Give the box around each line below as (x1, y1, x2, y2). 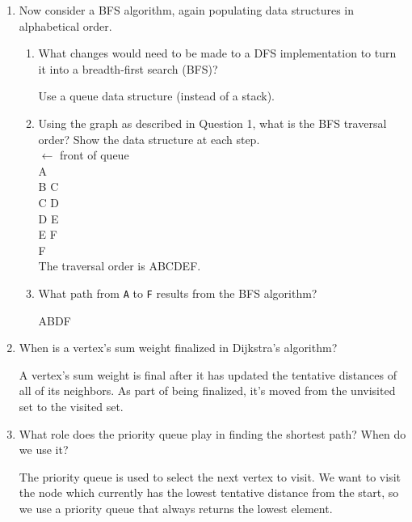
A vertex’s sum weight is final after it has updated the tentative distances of (19, 366, 397, 383)
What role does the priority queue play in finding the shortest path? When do (19, 425, 406, 442)
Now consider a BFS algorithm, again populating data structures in (19, 2, 354, 18)
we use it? (19, 441, 69, 458)
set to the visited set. (19, 397, 124, 414)
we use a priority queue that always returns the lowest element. (19, 499, 333, 516)
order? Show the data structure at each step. (38, 130, 260, 147)
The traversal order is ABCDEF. (38, 257, 201, 274)
